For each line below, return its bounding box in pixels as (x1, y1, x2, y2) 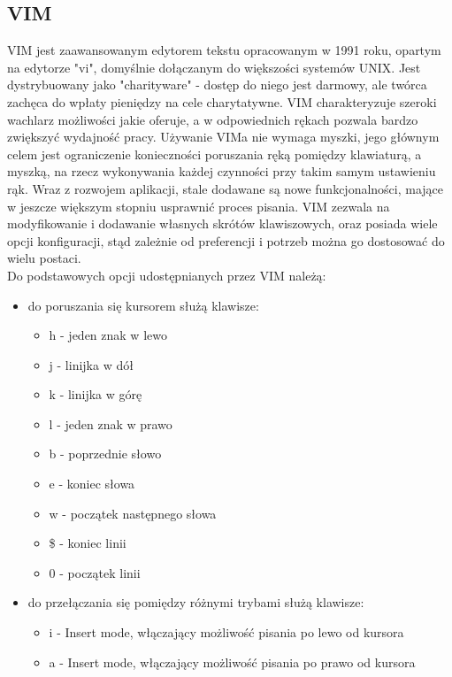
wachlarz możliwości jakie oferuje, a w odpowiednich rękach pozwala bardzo (7, 110, 418, 128)
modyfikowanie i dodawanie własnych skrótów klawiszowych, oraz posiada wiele (7, 214, 438, 233)
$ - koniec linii (49, 534, 126, 552)
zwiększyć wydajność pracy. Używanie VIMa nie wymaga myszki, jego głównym (7, 127, 440, 146)
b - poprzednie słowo (49, 444, 162, 463)
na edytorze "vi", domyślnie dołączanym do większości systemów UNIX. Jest (7, 58, 421, 76)
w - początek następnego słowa (49, 504, 217, 522)
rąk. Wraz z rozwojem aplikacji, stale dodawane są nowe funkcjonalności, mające (7, 179, 444, 197)
